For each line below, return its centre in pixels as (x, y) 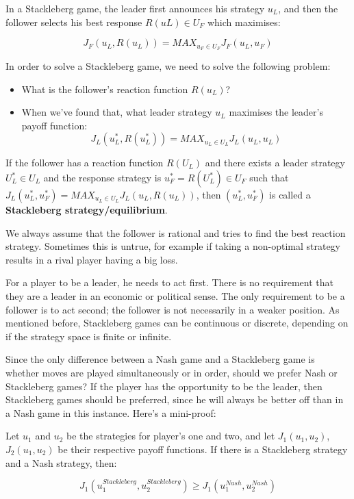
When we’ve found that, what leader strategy (117, 112)
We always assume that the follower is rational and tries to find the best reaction (176, 232)
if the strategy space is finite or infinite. (89, 336)
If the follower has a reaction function (85, 163)
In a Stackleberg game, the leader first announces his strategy (135, 8)
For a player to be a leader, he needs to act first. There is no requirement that (169, 282)
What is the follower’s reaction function (105, 89)
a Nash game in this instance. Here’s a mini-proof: (111, 412)
